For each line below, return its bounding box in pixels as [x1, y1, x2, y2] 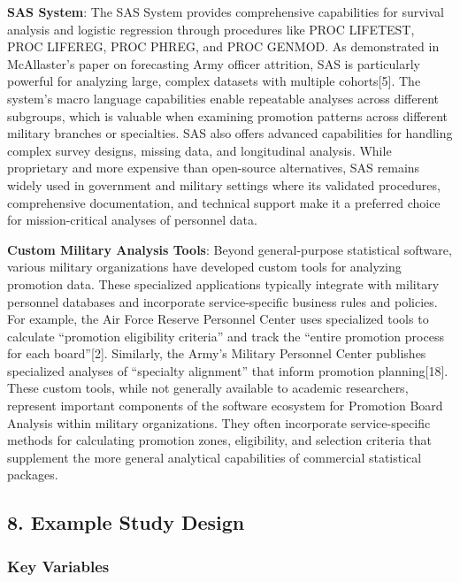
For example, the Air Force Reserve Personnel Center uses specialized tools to [7, 310, 429, 328]
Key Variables [7, 555, 110, 577]
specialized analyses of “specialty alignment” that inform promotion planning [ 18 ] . [7, 361, 448, 379]
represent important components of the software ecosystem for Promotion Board [7, 396, 443, 415]
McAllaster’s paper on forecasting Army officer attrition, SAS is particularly [7, 54, 420, 73]
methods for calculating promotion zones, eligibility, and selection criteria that [7, 431, 432, 449]
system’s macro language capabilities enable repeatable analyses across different [7, 88, 439, 107]
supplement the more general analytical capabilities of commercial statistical [7, 448, 422, 466]
